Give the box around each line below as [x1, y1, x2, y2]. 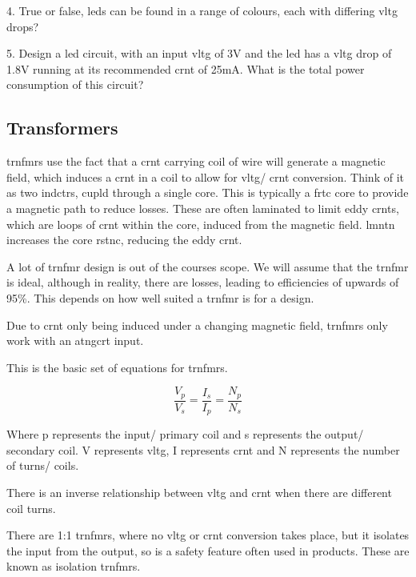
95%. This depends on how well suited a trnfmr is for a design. [6, 289, 314, 306]
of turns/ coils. [6, 457, 79, 474]
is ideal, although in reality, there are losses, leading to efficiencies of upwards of [6, 274, 399, 291]
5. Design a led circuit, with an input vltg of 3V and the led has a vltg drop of [6, 45, 392, 62]
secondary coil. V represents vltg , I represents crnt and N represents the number [6, 441, 400, 458]
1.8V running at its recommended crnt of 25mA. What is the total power [6, 60, 365, 77]
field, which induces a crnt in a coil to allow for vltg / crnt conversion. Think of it [6, 168, 404, 185]
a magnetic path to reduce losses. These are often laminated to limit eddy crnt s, [6, 199, 399, 216]
